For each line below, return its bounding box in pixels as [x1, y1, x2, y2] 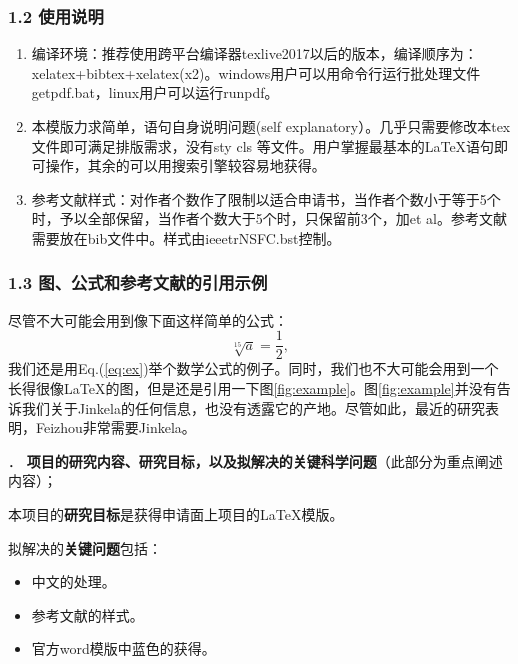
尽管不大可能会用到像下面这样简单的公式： [8, 309, 288, 330]
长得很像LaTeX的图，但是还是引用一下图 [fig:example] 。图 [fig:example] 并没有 [8, 378, 497, 399]
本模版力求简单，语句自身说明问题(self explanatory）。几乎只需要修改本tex [31, 116, 511, 136]
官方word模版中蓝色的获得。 [31, 638, 216, 659]
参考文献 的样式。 [31, 604, 144, 625]
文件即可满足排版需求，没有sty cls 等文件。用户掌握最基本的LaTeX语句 [31, 135, 495, 156]
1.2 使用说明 [8, 3, 104, 28]
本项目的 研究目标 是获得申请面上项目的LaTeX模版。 [8, 504, 344, 524]
